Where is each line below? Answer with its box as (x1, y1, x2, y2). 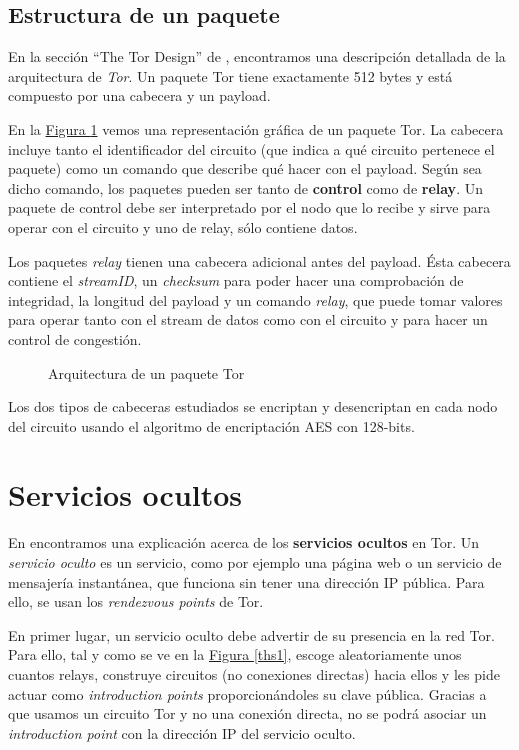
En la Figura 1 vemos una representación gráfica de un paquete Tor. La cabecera (8, 118, 504, 139)
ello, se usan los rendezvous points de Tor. (8, 591, 264, 612)
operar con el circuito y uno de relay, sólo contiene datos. (8, 216, 358, 237)
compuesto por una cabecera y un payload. (8, 85, 271, 106)
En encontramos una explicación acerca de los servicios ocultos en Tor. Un (8, 532, 480, 553)
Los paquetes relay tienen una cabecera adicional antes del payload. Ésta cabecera (8, 250, 511, 271)
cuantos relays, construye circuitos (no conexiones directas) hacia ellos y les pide (8, 663, 500, 684)
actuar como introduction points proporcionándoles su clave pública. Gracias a (8, 683, 487, 704)
